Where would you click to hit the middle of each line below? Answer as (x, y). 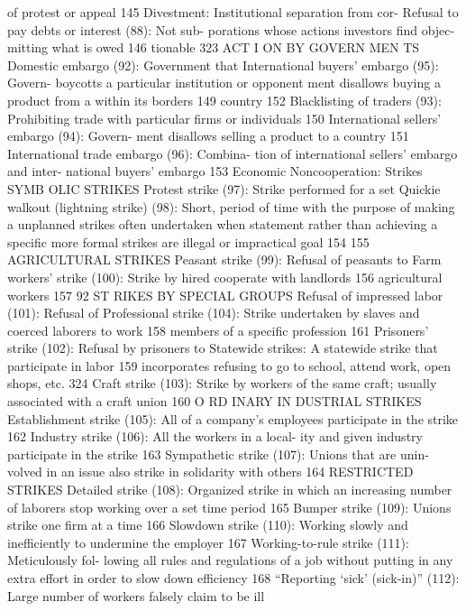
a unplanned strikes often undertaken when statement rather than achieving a (223, 224)
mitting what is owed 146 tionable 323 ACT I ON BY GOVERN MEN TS (214, 47)
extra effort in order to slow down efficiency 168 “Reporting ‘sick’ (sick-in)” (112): (233, 578)
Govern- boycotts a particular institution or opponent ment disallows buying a (224, 83)
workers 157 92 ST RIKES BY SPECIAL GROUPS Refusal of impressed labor (225, 295)
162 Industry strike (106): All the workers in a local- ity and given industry (215, 436)
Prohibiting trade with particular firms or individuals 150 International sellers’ (224, 118)
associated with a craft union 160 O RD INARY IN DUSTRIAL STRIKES (215, 401)
